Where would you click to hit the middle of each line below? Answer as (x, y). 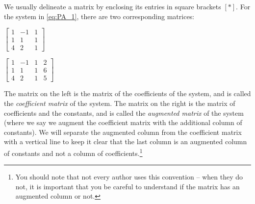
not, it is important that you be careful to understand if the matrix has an (127, 186)
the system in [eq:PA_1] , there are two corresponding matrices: (99, 16)
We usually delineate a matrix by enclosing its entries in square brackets (113, 6)
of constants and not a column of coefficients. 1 (73, 152)
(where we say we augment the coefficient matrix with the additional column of (123, 122)
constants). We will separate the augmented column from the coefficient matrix (123, 132)
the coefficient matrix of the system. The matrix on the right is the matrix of (120, 103)
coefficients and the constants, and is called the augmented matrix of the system (124, 113)
